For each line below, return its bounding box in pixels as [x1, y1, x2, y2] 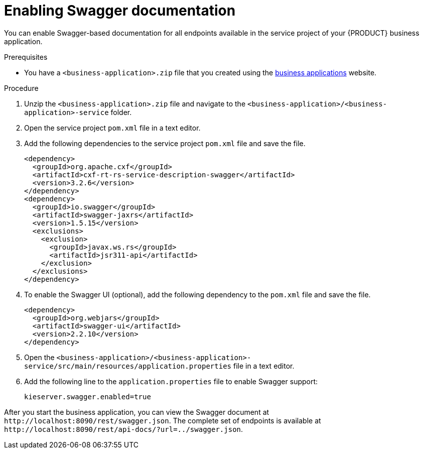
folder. [110, 107, 132, 117]
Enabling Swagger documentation [4, 2, 236, 19]
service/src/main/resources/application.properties [24, 362, 232, 370]
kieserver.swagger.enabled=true [24, 392, 151, 401]
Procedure [4, 83, 39, 92]
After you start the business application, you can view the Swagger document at [4, 407, 269, 416]
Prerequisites [4, 52, 48, 61]
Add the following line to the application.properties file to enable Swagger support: [24, 377, 318, 386]
